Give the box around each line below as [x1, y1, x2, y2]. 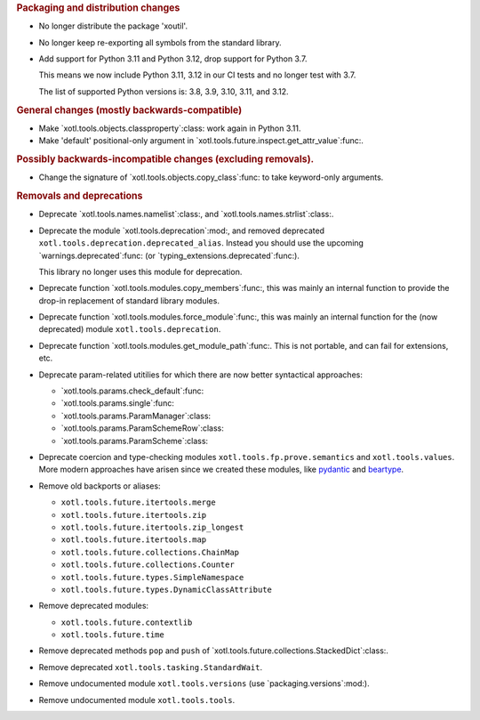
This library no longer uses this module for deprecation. [38, 266, 243, 277]
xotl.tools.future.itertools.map [60, 535, 207, 545]
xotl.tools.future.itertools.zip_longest [60, 522, 244, 532]
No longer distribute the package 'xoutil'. [38, 20, 188, 31]
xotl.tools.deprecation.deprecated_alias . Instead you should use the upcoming [38, 238, 364, 248]
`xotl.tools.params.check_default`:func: [60, 385, 204, 396]
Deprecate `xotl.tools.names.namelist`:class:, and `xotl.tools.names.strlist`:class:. [38, 209, 334, 220]
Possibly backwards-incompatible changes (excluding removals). [16, 153, 315, 166]
